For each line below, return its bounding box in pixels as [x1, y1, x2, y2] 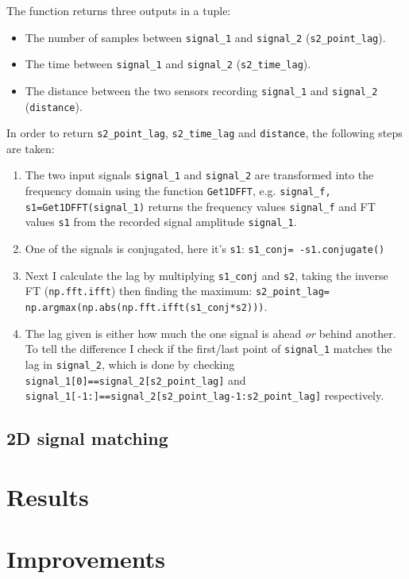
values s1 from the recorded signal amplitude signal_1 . [25, 213, 297, 230]
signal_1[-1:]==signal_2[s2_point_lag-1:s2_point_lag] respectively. [25, 387, 384, 404]
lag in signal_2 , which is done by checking [25, 355, 235, 372]
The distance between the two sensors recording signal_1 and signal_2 [25, 82, 378, 98]
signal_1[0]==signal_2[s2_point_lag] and [25, 371, 246, 388]
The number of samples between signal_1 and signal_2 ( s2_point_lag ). [25, 29, 386, 45]
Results [6, 480, 89, 512]
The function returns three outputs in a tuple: [6, 2, 231, 18]
